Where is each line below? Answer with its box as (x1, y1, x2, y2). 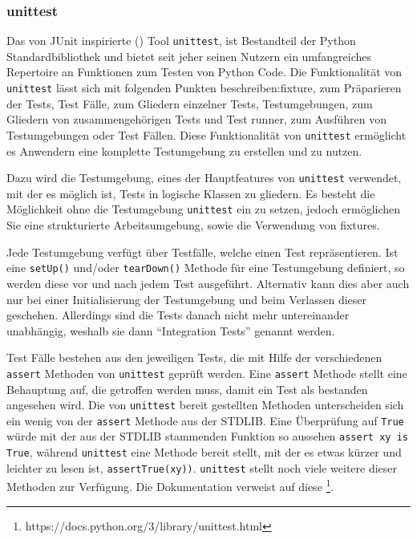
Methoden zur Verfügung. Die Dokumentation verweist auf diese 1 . (6, 476, 334, 495)
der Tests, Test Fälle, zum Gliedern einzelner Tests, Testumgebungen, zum (6, 95, 373, 112)
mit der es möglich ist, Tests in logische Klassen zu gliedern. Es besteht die (6, 185, 375, 201)
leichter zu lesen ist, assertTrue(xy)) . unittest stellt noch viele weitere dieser (6, 459, 398, 476)
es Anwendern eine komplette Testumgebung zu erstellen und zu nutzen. (6, 142, 362, 159)
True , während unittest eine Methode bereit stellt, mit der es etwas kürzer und (6, 444, 402, 461)
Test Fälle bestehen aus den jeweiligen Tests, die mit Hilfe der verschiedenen (6, 349, 383, 366)
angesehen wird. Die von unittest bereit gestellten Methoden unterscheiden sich (6, 396, 404, 413)
